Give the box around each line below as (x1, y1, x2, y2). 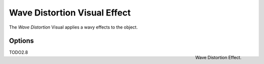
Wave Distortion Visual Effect (9, 7, 131, 18)
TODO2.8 (9, 49, 28, 55)
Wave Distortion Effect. (195, 55, 242, 61)
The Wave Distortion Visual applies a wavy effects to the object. (9, 24, 138, 30)
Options (9, 37, 34, 45)
